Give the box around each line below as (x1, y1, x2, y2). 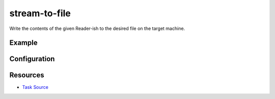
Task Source (22, 84, 48, 90)
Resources (9, 71, 44, 80)
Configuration (9, 55, 55, 63)
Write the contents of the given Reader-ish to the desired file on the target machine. (9, 25, 185, 31)
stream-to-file (9, 8, 71, 19)
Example (9, 39, 38, 47)
